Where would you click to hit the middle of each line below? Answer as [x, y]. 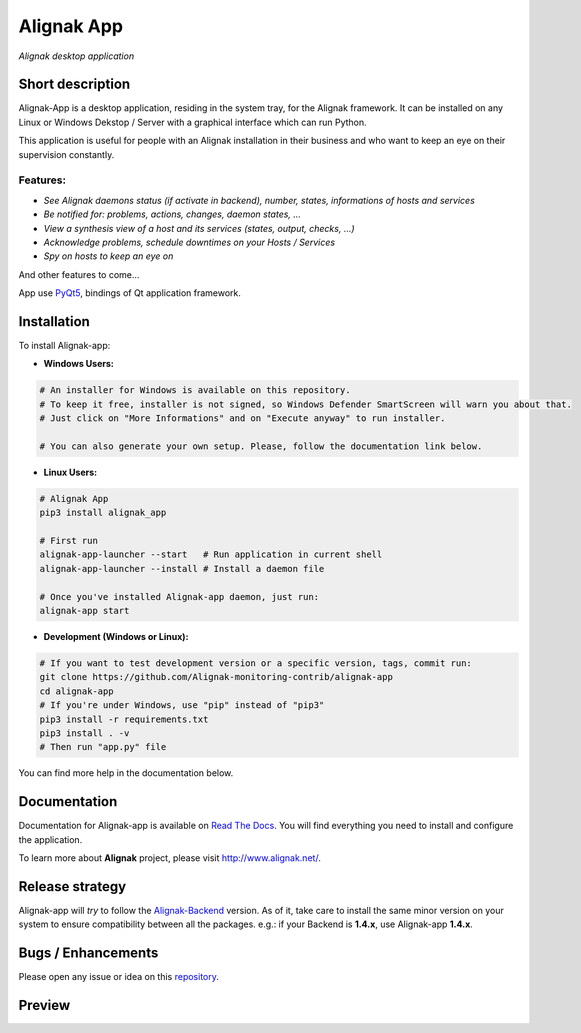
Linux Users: [70, 472]
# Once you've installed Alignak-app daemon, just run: [179, 596]
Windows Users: [78, 364]
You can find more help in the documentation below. [126, 773]
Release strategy [72, 886]
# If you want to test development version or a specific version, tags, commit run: [255, 663]
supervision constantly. [66, 154]
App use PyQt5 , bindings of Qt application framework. [130, 293]
